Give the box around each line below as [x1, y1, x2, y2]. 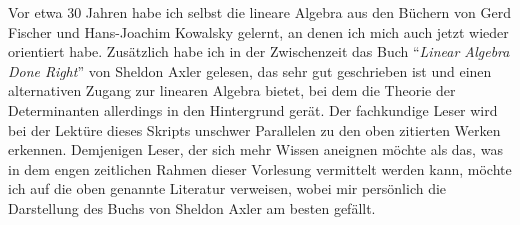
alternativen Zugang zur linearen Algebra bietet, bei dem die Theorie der [8, 80, 456, 101]
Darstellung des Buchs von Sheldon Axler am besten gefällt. [8, 197, 376, 218]
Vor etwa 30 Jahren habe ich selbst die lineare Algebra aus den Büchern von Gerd [8, 2, 511, 22]
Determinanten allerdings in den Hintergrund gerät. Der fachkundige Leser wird [8, 99, 498, 120]
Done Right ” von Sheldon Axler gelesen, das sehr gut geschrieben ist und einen [8, 60, 492, 81]
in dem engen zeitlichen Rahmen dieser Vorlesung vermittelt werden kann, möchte [8, 158, 512, 179]
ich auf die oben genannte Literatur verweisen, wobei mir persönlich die [8, 178, 447, 199]
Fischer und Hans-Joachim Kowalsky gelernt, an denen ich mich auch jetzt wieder [8, 21, 509, 42]
